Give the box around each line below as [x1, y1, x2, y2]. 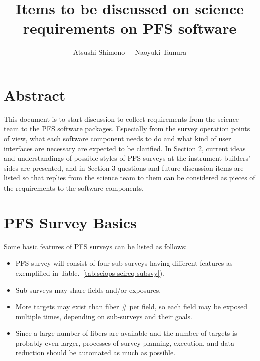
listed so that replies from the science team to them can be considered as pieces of [4, 172, 255, 183]
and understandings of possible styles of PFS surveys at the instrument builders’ [4, 153, 250, 163]
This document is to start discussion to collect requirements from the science [4, 113, 239, 124]
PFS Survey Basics [4, 212, 137, 232]
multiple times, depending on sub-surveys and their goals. [15, 311, 193, 321]
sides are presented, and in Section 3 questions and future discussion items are [4, 162, 244, 173]
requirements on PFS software [23, 18, 237, 38]
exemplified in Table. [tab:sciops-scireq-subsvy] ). [15, 267, 164, 278]
